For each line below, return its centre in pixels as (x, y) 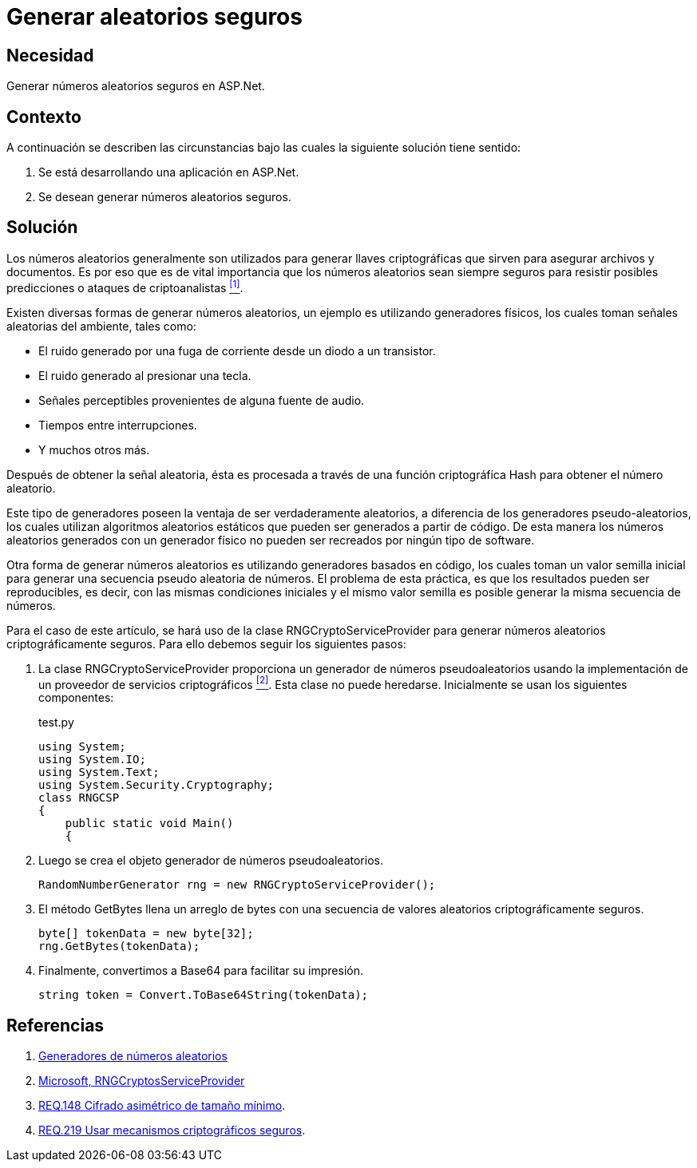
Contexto (44, 117)
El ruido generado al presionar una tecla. (145, 375)
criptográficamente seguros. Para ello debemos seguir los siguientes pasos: (206, 643)
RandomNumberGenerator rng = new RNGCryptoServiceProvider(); (237, 885)
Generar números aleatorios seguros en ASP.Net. (136, 86)
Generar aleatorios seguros (154, 17)
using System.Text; (99, 772)
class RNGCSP (79, 798)
